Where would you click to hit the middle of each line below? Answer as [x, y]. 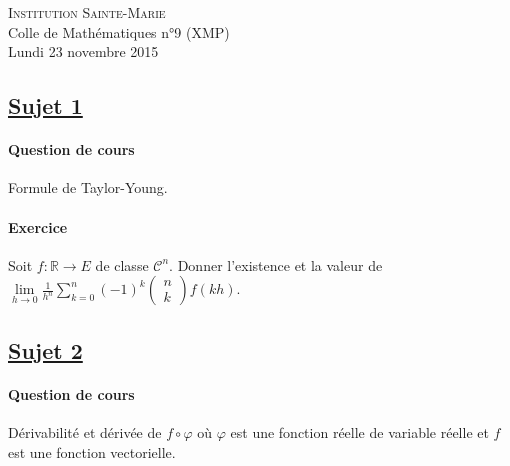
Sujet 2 [45, 349]
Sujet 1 [45, 105]
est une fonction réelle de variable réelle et [359, 431]
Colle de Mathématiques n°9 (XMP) [119, 31]
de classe [122, 264]
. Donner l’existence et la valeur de [276, 264]
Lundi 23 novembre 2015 [83, 51]
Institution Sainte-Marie [87, 12]
